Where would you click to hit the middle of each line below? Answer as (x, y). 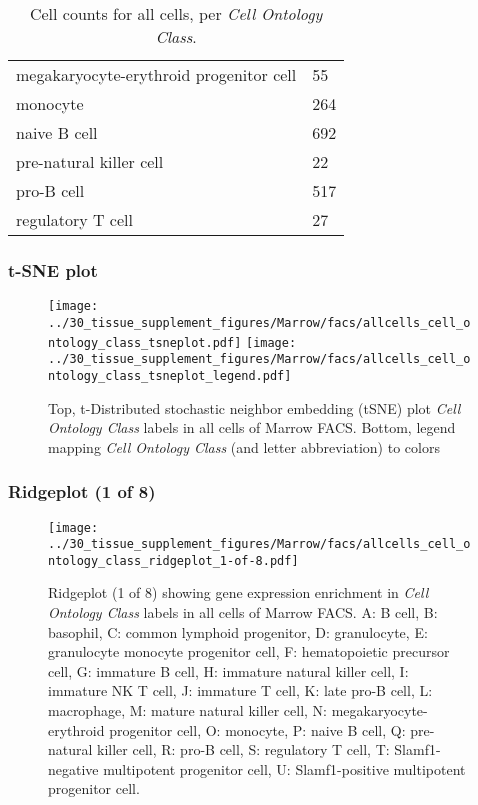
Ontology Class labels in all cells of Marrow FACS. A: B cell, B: (243, 612)
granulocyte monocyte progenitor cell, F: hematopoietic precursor (249, 651)
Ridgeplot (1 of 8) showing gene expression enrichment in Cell (238, 592)
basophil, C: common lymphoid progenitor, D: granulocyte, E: (238, 631)
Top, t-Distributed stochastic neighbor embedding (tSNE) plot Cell (254, 407)
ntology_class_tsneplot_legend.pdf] (170, 375)
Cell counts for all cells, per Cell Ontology (176, 13)
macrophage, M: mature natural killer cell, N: (188, 710)
